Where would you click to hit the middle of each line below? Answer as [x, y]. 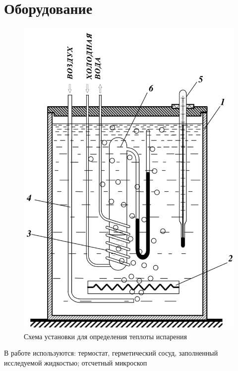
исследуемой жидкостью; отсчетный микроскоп [76, 362]
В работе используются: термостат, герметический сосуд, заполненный [111, 353]
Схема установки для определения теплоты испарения [105, 336]
